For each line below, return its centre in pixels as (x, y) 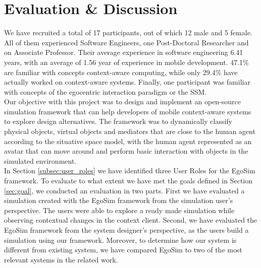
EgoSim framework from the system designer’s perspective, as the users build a (126, 230)
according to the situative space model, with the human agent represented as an (128, 141)
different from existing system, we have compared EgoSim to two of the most (123, 250)
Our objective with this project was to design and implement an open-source (123, 102)
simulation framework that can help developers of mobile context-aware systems (128, 111)
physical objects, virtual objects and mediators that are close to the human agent (130, 131)
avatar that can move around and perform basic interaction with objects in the (126, 151)
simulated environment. (40, 160)
